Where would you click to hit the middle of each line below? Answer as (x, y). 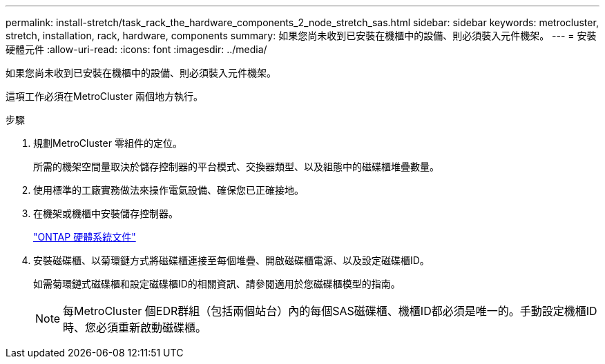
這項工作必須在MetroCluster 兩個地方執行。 (104, 96)
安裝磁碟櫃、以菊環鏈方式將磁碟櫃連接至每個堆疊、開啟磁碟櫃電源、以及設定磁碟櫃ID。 (231, 260)
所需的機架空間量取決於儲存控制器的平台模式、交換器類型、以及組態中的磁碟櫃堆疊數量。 (236, 166)
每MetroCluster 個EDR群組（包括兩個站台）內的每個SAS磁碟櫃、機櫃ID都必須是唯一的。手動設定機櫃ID (330, 311)
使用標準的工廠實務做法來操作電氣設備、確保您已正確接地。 (169, 190)
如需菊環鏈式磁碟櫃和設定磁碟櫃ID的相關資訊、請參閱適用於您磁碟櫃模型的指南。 (217, 284)
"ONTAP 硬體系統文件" (85, 237)
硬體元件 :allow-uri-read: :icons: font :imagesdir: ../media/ (136, 49)
